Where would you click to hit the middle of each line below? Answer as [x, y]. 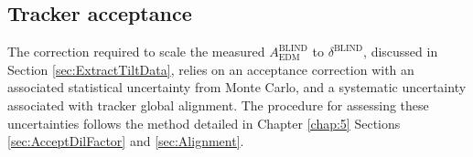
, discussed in [401, 52]
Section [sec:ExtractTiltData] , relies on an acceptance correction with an [211, 69]
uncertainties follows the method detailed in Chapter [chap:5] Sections [204, 123]
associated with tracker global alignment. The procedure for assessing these [218, 105]
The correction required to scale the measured [136, 52]
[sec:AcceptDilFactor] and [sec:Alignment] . [126, 141]
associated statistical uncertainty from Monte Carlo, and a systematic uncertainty [237, 87]
